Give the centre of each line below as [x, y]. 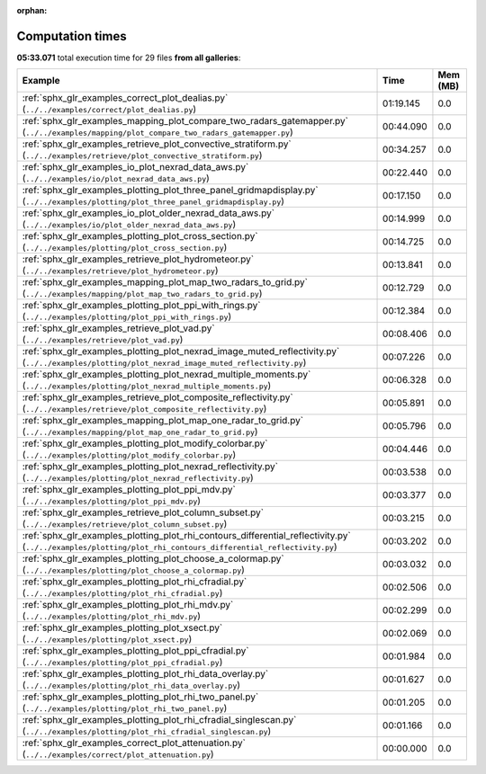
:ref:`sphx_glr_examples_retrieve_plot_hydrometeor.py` [138, 259]
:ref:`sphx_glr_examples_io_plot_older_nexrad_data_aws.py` [148, 213]
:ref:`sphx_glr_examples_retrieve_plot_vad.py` [118, 328]
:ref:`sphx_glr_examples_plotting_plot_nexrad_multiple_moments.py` [166, 375]
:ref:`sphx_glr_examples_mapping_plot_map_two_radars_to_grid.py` [165, 282]
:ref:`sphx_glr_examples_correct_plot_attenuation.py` [134, 743]
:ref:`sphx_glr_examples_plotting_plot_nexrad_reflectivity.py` [150, 467]
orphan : [32, 10]
